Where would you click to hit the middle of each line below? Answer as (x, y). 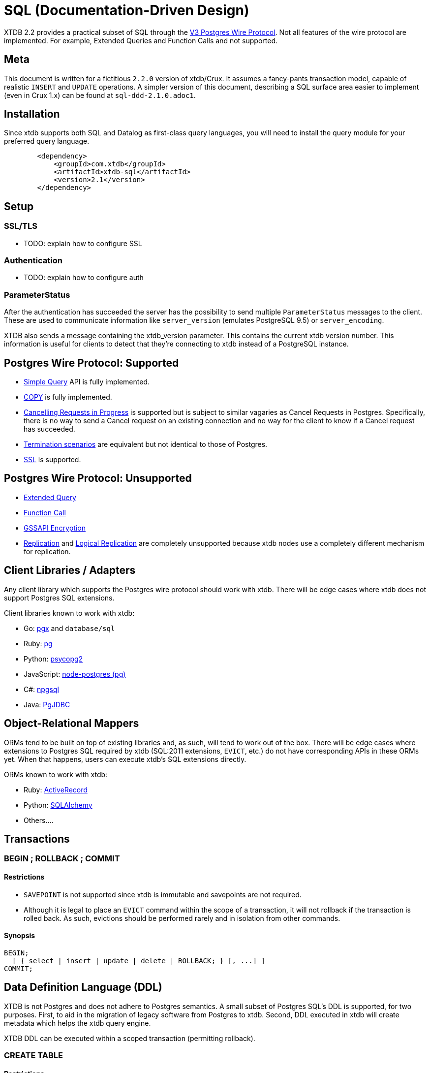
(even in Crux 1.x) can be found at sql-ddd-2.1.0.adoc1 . (100, 95)
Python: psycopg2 (53, 659)
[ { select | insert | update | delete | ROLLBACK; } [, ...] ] (139, 961)
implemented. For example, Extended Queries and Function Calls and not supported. (141, 40)
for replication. (47, 551)
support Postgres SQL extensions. (59, 598)
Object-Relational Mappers (72, 724)
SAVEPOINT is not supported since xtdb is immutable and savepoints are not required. (163, 894)
